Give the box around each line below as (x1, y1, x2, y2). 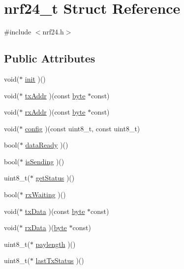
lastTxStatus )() (35, 255, 84, 266)
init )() (25, 73, 46, 84)
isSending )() (25, 156, 64, 166)
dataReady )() (25, 140, 68, 150)
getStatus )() (35, 173, 75, 183)
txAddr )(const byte (25, 90, 86, 100)
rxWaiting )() (25, 189, 66, 200)
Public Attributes (4, 51, 95, 66)
